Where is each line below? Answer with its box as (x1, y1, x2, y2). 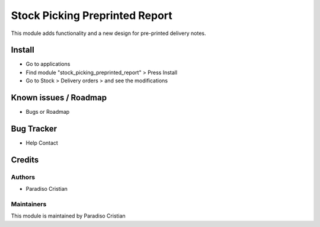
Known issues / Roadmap (11, 92, 107, 103)
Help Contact (25, 139, 59, 146)
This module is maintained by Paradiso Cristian (11, 212, 126, 219)
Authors (11, 172, 36, 181)
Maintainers (11, 200, 47, 208)
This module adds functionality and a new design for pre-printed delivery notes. (11, 30, 206, 37)
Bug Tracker (11, 123, 57, 133)
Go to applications (25, 60, 71, 68)
